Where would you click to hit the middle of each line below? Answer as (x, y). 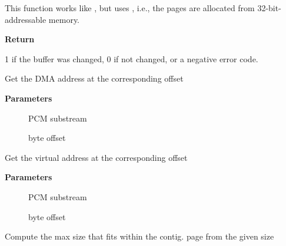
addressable (26, 19)
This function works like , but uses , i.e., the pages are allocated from (130, 8)
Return (20, 39)
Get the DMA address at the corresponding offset (94, 78)
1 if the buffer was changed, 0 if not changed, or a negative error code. (132, 58)
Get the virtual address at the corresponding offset (96, 157)
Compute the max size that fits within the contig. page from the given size (139, 236)
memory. (64, 19)
